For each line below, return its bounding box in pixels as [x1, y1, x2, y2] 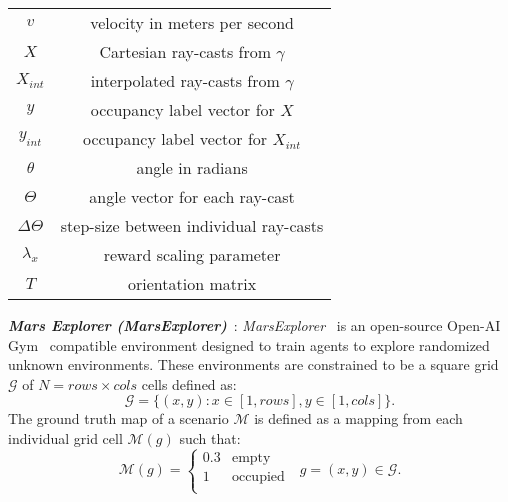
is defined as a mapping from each [254, 408, 463, 429]
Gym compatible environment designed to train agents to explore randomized [8, 334, 490, 355]
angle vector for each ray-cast [89, 185, 295, 208]
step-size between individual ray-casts [60, 214, 324, 237]
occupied [231, 469, 285, 484]
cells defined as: [141, 373, 237, 394]
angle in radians [136, 156, 248, 179]
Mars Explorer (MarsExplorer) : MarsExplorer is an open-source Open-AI [8, 315, 501, 335]
